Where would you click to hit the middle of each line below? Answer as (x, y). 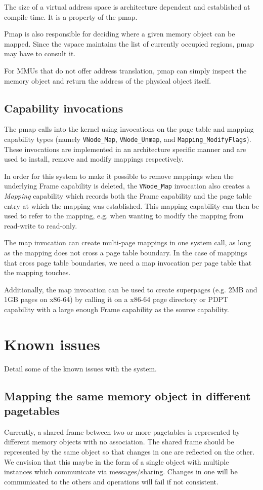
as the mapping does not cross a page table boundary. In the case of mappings (126, 253)
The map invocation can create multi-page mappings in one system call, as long (127, 242)
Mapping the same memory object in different (127, 395)
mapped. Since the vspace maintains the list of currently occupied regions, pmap (129, 43)
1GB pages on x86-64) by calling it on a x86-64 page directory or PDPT (116, 299)
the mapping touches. (37, 272)
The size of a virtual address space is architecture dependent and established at (127, 7)
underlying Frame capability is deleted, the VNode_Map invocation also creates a (127, 186)
